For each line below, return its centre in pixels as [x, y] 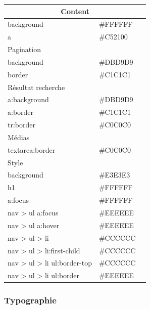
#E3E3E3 [114, 175]
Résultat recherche [36, 87]
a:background [28, 99]
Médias [19, 137]
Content [75, 11]
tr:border [21, 125]
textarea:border [32, 149]
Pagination [24, 49]
